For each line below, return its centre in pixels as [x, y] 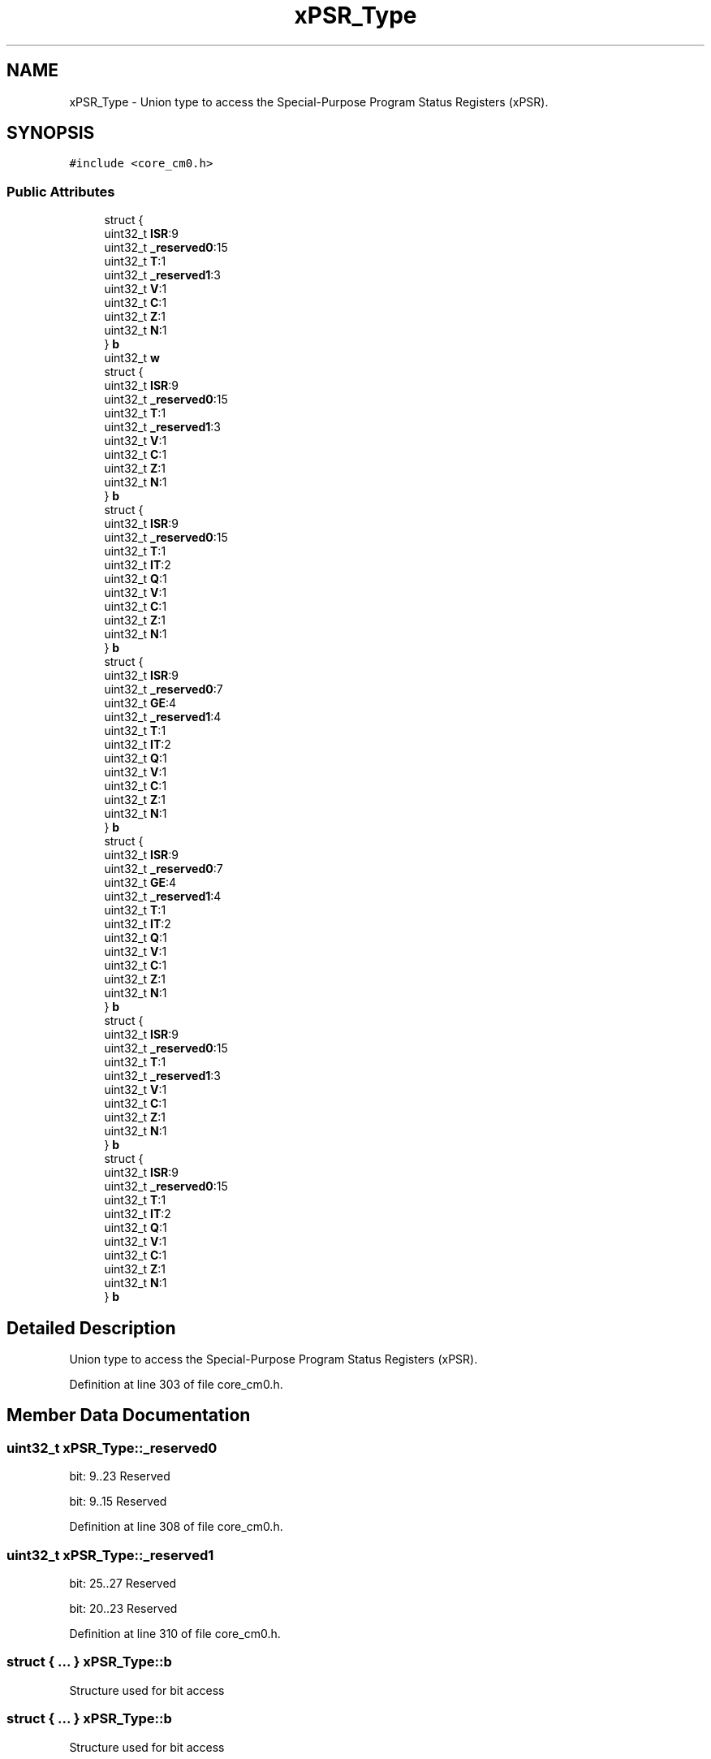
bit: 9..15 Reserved [118, 1502]
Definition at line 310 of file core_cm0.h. [175, 1634]
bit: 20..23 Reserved [123, 1608]
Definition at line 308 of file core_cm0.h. [176, 1527]
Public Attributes [61, 191]
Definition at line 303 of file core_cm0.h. [176, 1385]
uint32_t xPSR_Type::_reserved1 [110, 1555]
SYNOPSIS [51, 133]
